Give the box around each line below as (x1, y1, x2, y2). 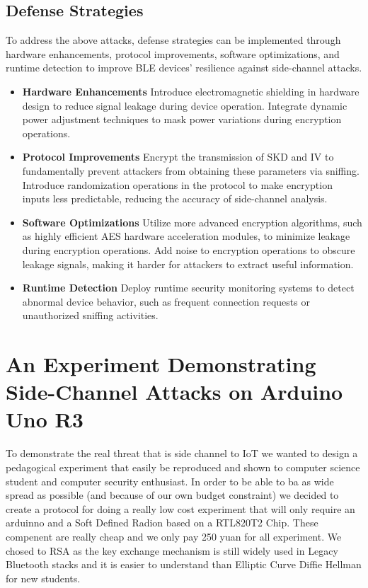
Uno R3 (6, 405, 84, 434)
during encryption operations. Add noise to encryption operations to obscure (22, 242, 355, 257)
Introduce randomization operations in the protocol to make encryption (22, 177, 333, 192)
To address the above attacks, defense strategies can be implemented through (6, 33, 341, 47)
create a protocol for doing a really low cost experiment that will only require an (6, 501, 355, 516)
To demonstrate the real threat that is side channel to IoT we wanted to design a (6, 446, 358, 461)
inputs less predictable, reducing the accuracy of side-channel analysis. (22, 191, 328, 206)
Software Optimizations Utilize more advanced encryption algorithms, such (22, 214, 362, 229)
